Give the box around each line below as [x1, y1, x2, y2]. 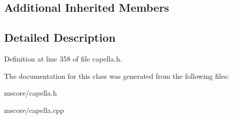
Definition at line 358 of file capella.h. [4, 53, 122, 64]
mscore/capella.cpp [4, 104, 64, 115]
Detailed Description [4, 29, 116, 45]
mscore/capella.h [4, 87, 57, 98]
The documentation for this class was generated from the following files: [4, 70, 229, 81]
